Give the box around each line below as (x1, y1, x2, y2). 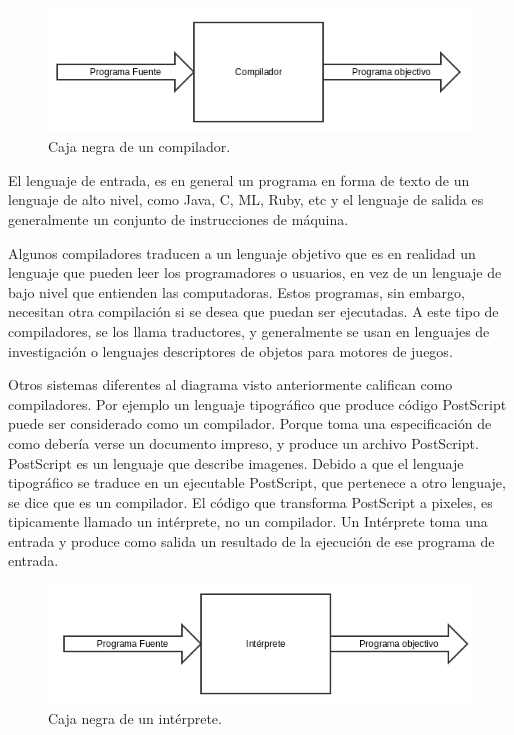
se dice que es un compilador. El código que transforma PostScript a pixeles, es (8, 491, 493, 512)
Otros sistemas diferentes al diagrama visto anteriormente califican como (8, 374, 453, 395)
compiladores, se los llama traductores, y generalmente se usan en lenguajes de (8, 320, 490, 341)
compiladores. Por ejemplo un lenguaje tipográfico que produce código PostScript (8, 393, 507, 414)
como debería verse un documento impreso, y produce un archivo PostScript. (8, 432, 479, 453)
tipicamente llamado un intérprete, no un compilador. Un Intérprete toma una (8, 511, 488, 532)
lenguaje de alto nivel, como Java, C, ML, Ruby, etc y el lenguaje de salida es (8, 189, 484, 210)
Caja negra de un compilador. (48, 136, 231, 157)
